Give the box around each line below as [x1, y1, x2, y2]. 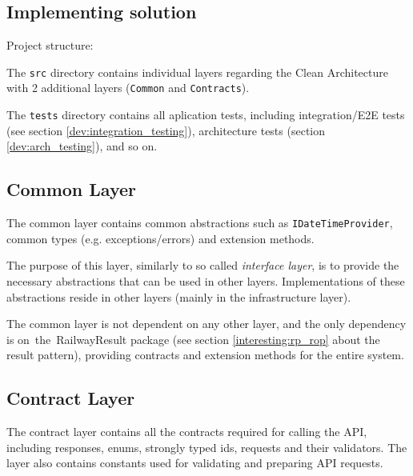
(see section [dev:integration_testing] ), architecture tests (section [6, 122, 326, 138]
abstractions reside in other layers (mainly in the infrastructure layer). [6, 288, 351, 305]
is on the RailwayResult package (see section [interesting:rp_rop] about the [6, 330, 380, 347]
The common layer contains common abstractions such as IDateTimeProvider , [6, 214, 393, 231]
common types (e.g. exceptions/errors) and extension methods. [6, 230, 315, 246]
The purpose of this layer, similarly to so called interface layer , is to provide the [6, 257, 399, 274]
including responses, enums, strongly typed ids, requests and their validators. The [6, 438, 407, 455]
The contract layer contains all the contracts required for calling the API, [6, 423, 367, 440]
